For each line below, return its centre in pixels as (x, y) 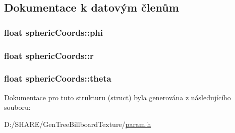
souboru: (17, 107)
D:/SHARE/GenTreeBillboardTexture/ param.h (78, 124)
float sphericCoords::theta (58, 78)
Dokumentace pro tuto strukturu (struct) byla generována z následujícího (117, 97)
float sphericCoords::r (49, 55)
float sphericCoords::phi (54, 32)
